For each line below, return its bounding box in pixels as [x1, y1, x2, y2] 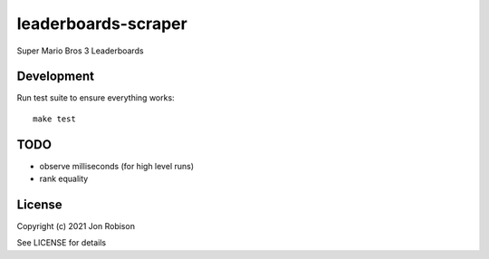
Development [16, 69, 95, 84]
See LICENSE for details [16, 237, 107, 248]
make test [33, 113, 76, 124]
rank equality [39, 173, 89, 185]
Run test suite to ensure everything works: [16, 92, 176, 103]
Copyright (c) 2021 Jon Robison [16, 221, 136, 232]
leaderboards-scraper [16, 14, 187, 34]
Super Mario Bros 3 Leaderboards [16, 45, 144, 56]
